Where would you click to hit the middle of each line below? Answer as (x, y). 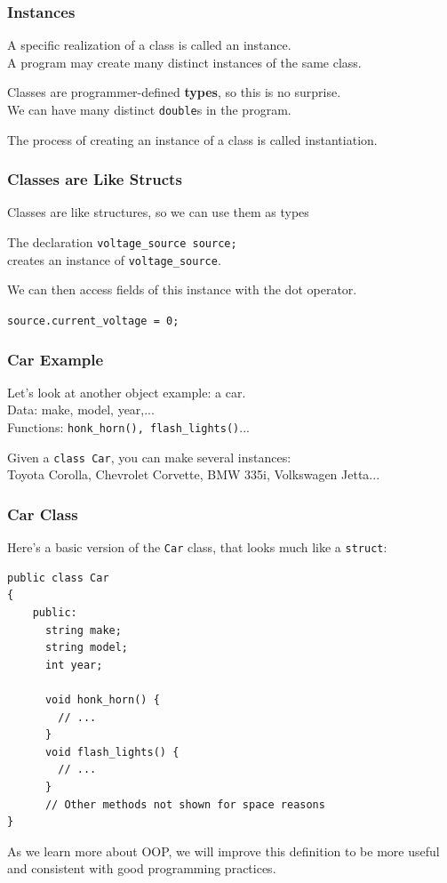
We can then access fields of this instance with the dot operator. (182, 289)
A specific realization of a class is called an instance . (149, 45)
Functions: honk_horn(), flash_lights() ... (128, 427)
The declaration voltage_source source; (122, 242)
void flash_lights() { (112, 752)
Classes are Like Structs (95, 179)
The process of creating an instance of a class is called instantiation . (192, 139)
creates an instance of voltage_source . (114, 259)
